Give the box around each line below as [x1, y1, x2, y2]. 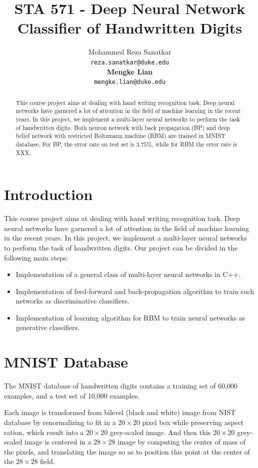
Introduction [4, 184, 93, 204]
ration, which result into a [4, 426, 84, 437]
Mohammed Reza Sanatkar [88, 46, 171, 57]
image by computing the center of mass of [117, 436, 246, 447]
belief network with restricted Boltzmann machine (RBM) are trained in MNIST [15, 131, 226, 140]
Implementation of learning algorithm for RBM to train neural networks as [15, 312, 246, 322]
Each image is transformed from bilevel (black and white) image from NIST [4, 407, 236, 417]
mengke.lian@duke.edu [94, 78, 166, 86]
